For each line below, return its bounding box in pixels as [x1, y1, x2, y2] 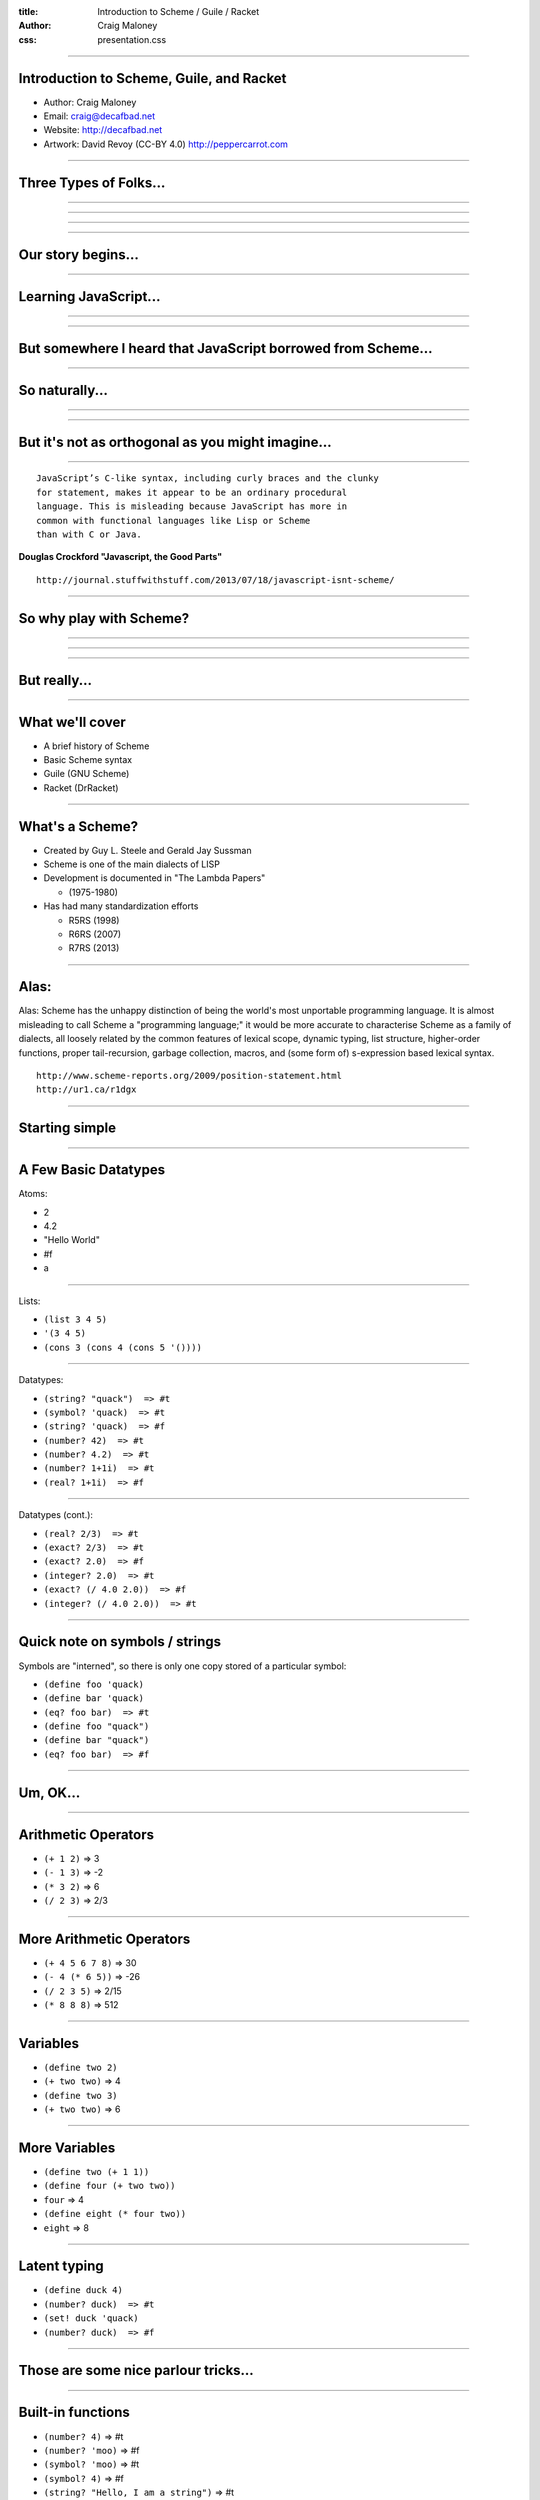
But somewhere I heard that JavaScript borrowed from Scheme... [18, 340, 433, 357]
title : [18, 6, 39, 17]
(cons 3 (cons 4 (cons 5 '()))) [43, 1341, 202, 1353]
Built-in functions [18, 2404, 130, 2421]
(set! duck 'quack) [43, 2313, 139, 2324]
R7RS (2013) [68, 942, 120, 954]
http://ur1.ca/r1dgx [36, 1084, 137, 1095]
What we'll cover [18, 713, 126, 730]
